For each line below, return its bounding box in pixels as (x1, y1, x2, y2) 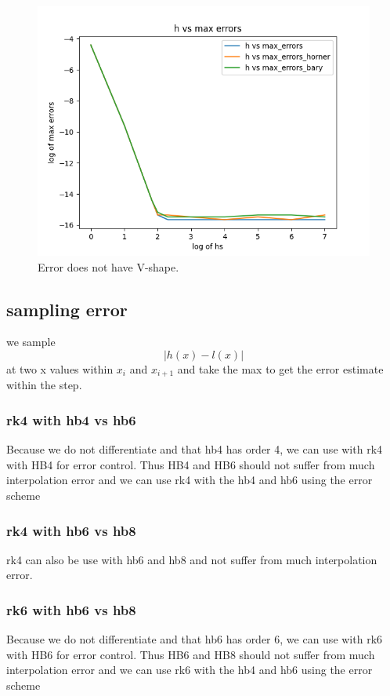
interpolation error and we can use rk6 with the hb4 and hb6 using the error (6, 661, 373, 678)
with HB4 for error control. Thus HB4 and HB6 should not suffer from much (6, 456, 375, 472)
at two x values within (6, 360, 114, 377)
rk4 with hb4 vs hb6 (6, 410, 136, 429)
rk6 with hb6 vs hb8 (6, 599, 136, 619)
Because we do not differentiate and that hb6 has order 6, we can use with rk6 (6, 631, 383, 647)
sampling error (6, 297, 128, 321)
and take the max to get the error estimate (177, 360, 384, 377)
